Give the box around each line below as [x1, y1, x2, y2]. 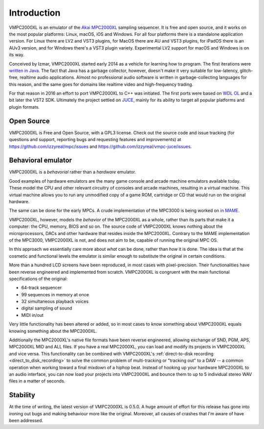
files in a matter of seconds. [9, 378, 66, 384]
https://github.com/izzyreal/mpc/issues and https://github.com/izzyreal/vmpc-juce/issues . [9, 143, 192, 149]
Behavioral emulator [9, 156, 72, 165]
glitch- [240, 68, 253, 73]
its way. [9, 52, 24, 58]
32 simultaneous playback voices [21, 299, 89, 305]
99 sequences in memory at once [21, 291, 89, 297]
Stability [9, 391, 35, 399]
